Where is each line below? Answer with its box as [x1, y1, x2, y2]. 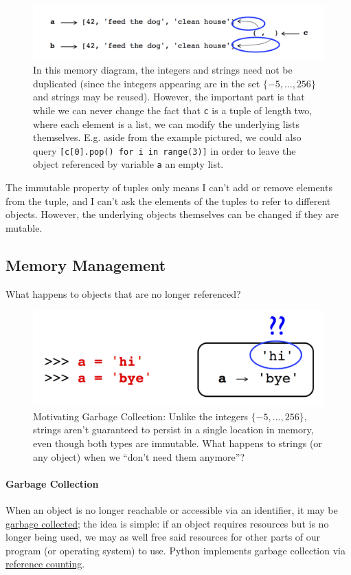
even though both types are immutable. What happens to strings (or [33, 435, 322, 450]
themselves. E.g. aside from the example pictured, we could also [33, 130, 302, 144]
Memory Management [5, 254, 166, 275]
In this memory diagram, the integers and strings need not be [33, 63, 293, 77]
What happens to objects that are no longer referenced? [5, 286, 241, 301]
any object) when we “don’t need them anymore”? [33, 449, 245, 464]
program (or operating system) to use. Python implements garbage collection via [5, 543, 346, 557]
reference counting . [5, 556, 85, 571]
